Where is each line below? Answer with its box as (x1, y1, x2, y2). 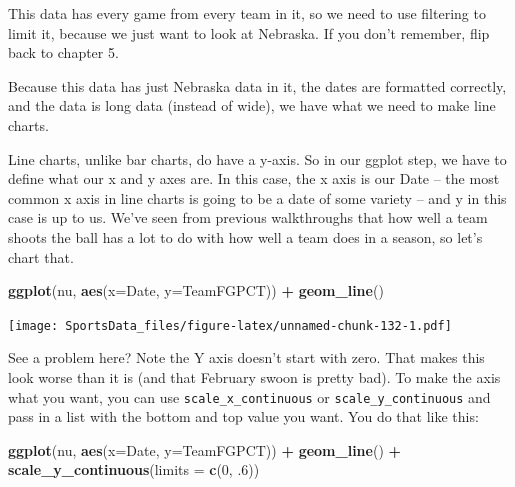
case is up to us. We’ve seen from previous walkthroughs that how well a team (8, 207, 488, 228)
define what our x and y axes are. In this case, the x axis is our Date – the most (8, 168, 500, 189)
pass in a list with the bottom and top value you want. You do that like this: (8, 406, 479, 427)
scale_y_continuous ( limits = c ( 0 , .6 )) (8, 459, 260, 480)
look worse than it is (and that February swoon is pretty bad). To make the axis (8, 366, 501, 387)
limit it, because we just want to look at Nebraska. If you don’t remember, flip (8, 22, 490, 43)
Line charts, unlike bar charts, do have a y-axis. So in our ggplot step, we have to (8, 148, 507, 169)
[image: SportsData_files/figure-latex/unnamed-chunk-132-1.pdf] (8, 318, 452, 333)
